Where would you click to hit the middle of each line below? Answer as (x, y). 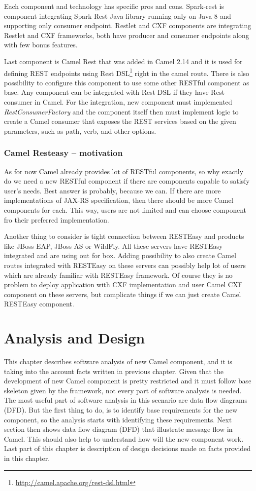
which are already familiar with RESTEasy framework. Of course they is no (118, 275)
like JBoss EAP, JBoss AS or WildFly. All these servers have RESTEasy (113, 245)
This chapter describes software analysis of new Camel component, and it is (118, 361)
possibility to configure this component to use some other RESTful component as (127, 82)
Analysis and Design (75, 338)
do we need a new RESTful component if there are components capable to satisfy (127, 181)
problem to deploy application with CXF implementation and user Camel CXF (123, 284)
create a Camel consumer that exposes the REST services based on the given (120, 121)
